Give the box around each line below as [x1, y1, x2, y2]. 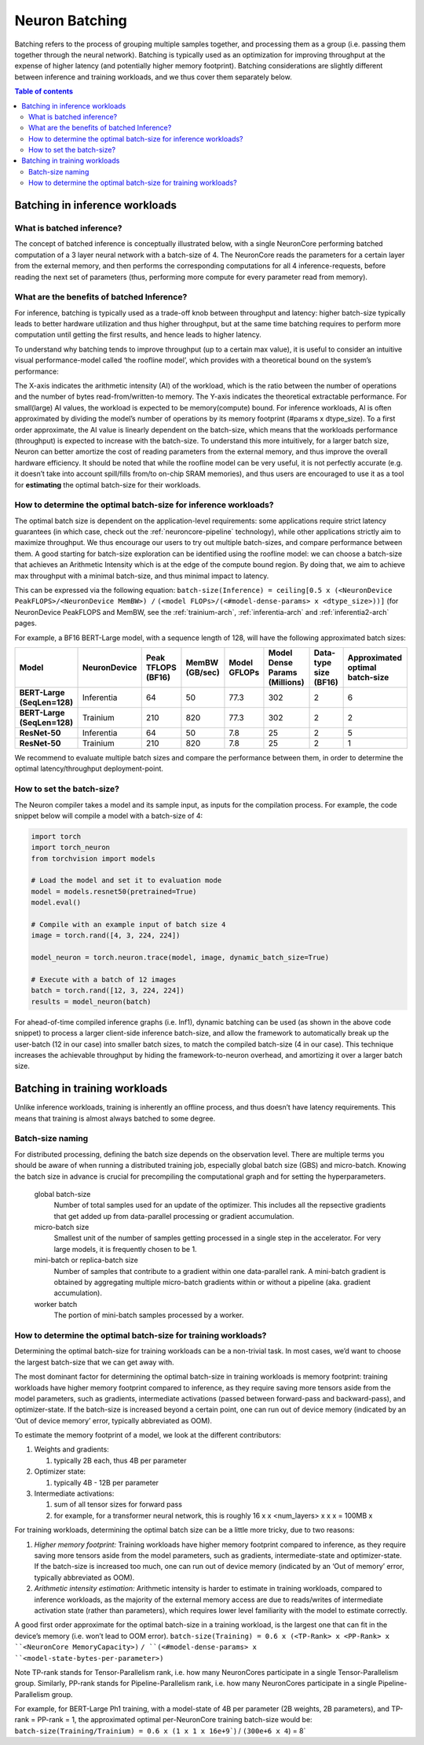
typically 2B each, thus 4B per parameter [53, 1456, 187, 1465]
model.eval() [31, 898, 82, 907]
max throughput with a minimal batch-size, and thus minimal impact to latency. [14, 571, 269, 580]
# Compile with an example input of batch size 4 [31, 920, 226, 930]
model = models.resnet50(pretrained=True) [31, 887, 197, 896]
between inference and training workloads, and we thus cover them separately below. [14, 72, 292, 82]
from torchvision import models [31, 854, 156, 863]
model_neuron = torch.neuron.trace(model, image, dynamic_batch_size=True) [31, 953, 330, 963]
